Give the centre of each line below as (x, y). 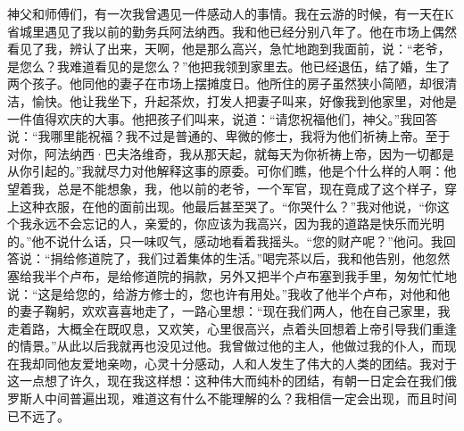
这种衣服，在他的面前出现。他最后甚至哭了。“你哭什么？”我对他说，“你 (228, 206)
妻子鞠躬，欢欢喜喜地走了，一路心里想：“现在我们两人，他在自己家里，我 (235, 311)
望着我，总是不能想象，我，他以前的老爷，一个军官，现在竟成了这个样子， (226, 188)
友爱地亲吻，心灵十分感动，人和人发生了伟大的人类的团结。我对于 (263, 363)
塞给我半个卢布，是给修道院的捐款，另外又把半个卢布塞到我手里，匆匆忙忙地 (232, 275)
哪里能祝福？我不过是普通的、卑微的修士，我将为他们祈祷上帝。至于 (250, 136)
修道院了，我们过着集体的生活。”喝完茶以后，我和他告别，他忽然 (263, 258)
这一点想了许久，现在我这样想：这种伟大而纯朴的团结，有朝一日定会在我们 (226, 381)
